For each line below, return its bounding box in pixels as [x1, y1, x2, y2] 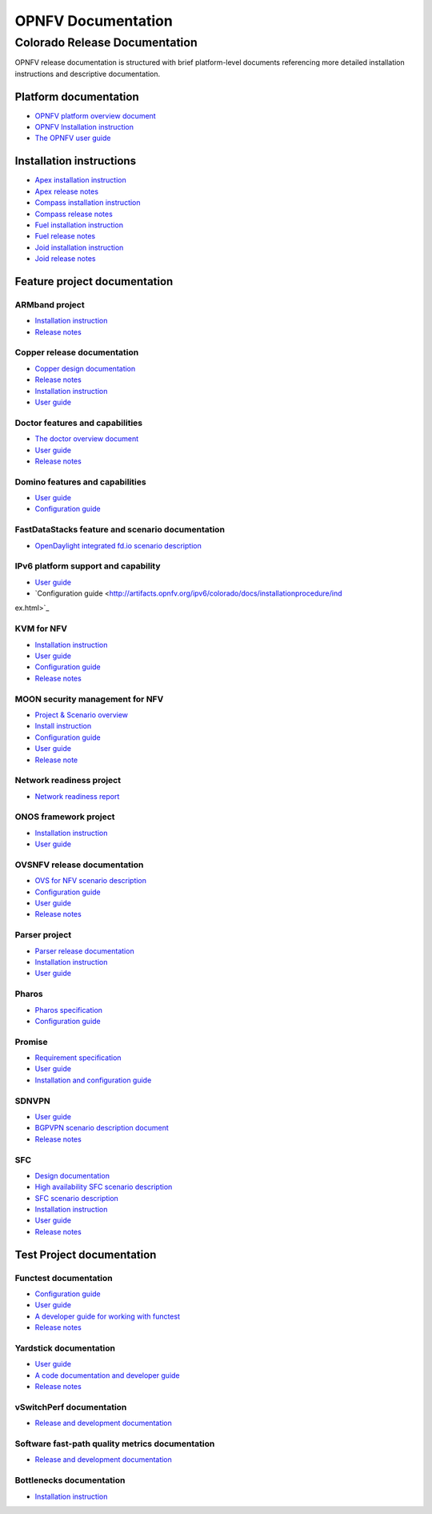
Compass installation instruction [34, 198, 141, 207]
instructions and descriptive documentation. [14, 69, 161, 78]
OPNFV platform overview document [34, 110, 156, 120]
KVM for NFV [14, 623, 68, 634]
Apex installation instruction [34, 175, 127, 185]
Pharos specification [34, 1005, 103, 1014]
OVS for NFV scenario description [34, 876, 147, 886]
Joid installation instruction [34, 243, 124, 252]
